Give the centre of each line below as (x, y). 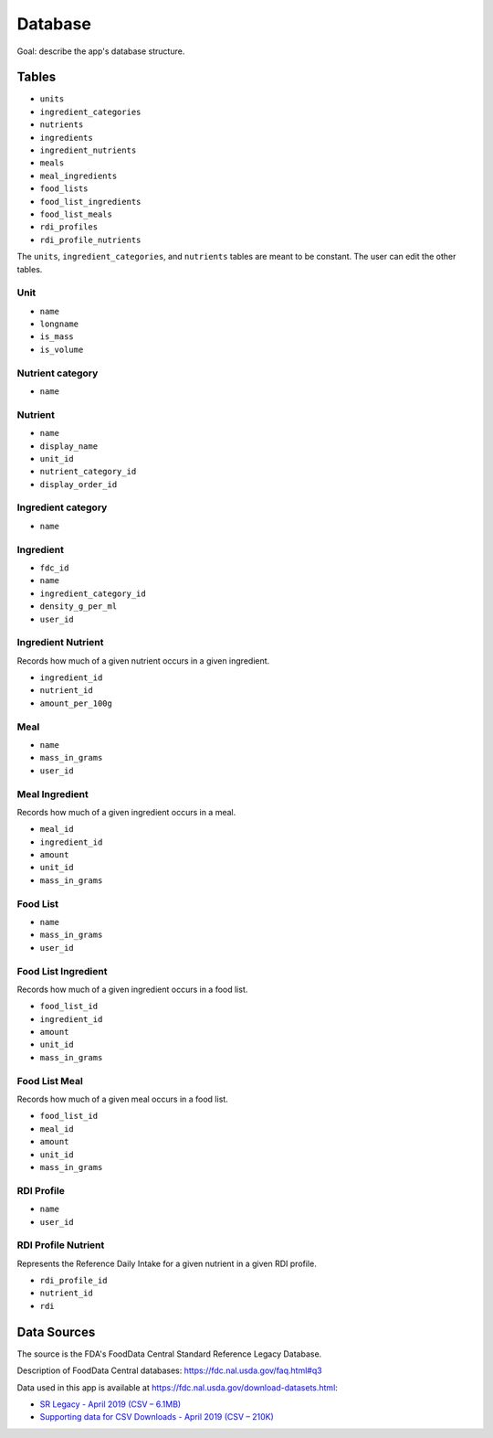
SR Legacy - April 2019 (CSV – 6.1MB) (110, 1404)
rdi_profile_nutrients (90, 240)
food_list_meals (76, 214)
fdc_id (54, 568)
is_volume (62, 349)
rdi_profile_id (74, 1281)
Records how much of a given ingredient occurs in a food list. (132, 989)
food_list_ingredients (90, 202)
